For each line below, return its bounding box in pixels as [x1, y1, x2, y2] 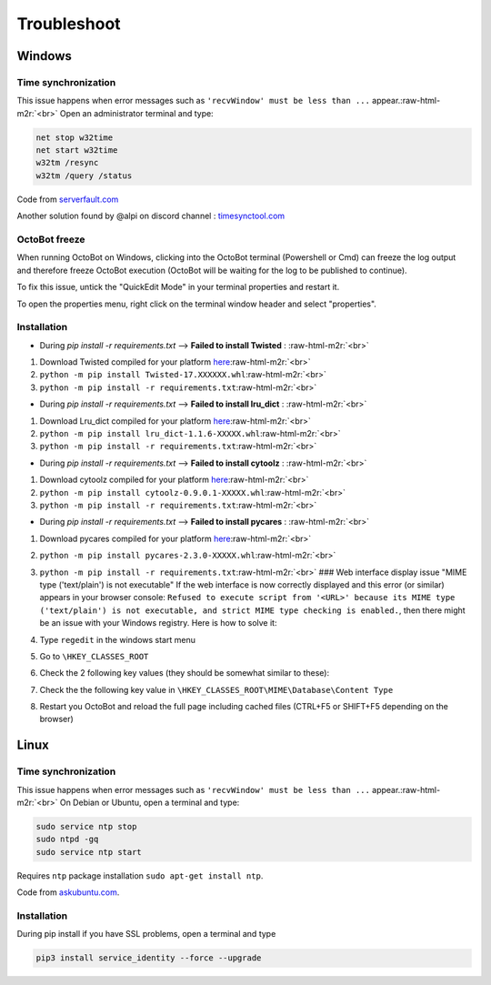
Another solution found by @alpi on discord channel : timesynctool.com [16, 210, 286, 222]
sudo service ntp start [35, 847, 143, 857]
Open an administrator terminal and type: [59, 107, 214, 118]
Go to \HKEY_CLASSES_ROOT [39, 650, 149, 661]
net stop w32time [35, 132, 114, 143]
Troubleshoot [16, 14, 122, 34]
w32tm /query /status [35, 170, 133, 181]
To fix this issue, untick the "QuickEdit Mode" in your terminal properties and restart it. [16, 282, 340, 293]
